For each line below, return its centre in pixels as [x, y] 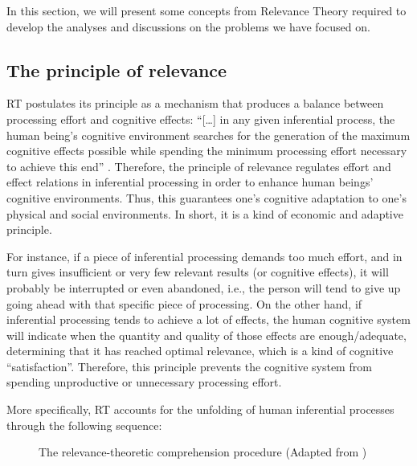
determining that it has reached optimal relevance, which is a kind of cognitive [200, 351]
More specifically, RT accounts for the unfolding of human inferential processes [200, 409]
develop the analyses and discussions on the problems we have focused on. [188, 26]
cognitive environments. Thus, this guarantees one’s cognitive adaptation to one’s [206, 197]
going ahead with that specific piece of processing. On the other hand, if [184, 303]
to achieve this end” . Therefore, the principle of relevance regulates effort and [199, 166]
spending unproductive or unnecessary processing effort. [144, 382]
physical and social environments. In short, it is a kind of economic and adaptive [205, 213]
